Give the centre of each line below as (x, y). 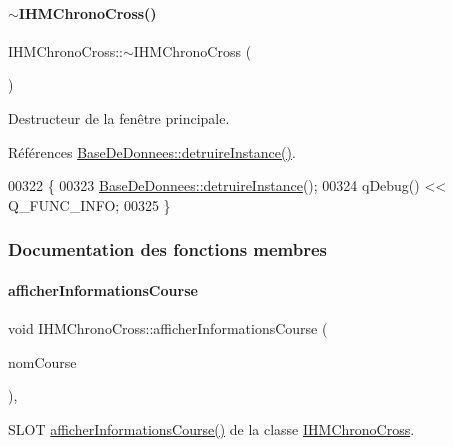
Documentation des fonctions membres (168, 249)
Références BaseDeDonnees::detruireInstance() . (152, 151)
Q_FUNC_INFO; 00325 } (89, 204)
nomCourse (42, 361)
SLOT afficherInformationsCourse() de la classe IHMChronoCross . (211, 428)
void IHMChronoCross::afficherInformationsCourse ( (168, 328)
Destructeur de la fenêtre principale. (119, 117)
